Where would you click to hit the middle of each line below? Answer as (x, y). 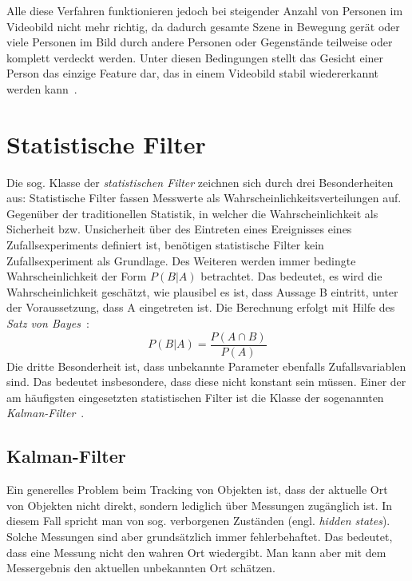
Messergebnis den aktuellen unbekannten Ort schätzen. (141, 568)
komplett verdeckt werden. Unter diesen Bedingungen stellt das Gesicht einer (195, 57)
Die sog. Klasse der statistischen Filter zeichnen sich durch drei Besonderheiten (200, 182)
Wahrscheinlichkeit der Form (77, 276)
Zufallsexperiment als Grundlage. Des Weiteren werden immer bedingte (181, 260)
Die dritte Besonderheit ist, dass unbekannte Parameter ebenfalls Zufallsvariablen (206, 366)
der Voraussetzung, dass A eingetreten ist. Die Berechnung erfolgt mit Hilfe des (201, 307)
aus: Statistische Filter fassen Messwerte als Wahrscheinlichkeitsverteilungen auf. (204, 198)
